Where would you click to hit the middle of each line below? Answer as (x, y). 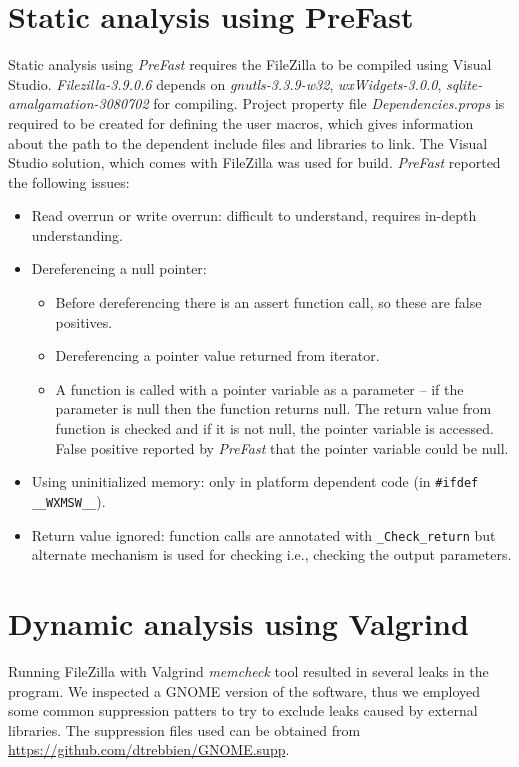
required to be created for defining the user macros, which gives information (241, 122)
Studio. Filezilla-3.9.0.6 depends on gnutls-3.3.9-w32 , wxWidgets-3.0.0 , (225, 83)
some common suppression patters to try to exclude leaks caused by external (243, 710)
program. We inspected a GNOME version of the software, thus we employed (244, 690)
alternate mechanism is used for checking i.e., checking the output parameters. (271, 554)
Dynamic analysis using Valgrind (238, 622)
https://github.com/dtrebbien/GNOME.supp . (149, 749)
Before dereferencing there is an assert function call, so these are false (268, 302)
